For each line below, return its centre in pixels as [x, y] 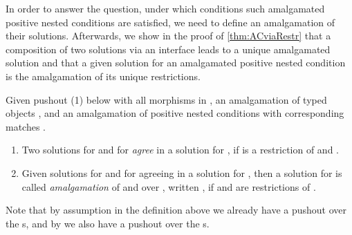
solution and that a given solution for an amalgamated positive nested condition [176, 63]
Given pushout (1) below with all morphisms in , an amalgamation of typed [166, 99]
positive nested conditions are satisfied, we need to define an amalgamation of [170, 22]
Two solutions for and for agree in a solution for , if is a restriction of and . [180, 150]
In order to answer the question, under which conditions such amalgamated [165, 8]
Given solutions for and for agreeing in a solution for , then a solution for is [182, 172]
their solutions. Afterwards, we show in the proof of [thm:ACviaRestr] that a [168, 36]
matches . [26, 126]
